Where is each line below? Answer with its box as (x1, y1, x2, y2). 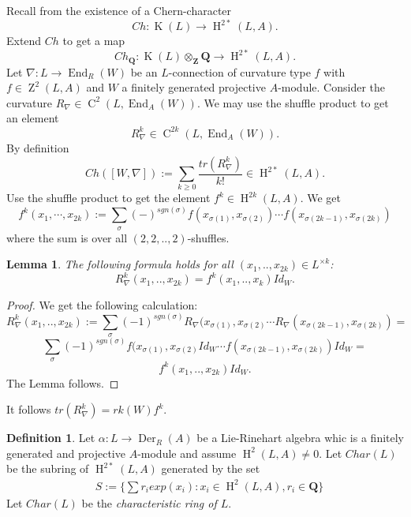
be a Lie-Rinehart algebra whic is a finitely (196, 429, 405, 446)
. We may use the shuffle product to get (196, 94, 389, 111)
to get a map (62, 32, 125, 49)
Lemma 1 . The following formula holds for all (6, 256, 234, 272)
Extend (6, 32, 42, 49)
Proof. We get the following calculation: (6, 296, 198, 313)
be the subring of (6, 460, 89, 477)
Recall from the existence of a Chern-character (6, 2, 232, 18)
